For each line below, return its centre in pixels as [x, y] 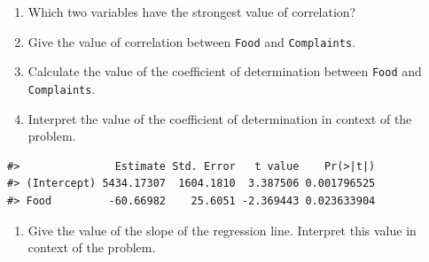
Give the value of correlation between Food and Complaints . [191, 41]
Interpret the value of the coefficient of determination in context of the [220, 118]
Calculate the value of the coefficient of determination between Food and [225, 71]
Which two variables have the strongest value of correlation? [192, 12]
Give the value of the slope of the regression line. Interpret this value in [222, 230]
